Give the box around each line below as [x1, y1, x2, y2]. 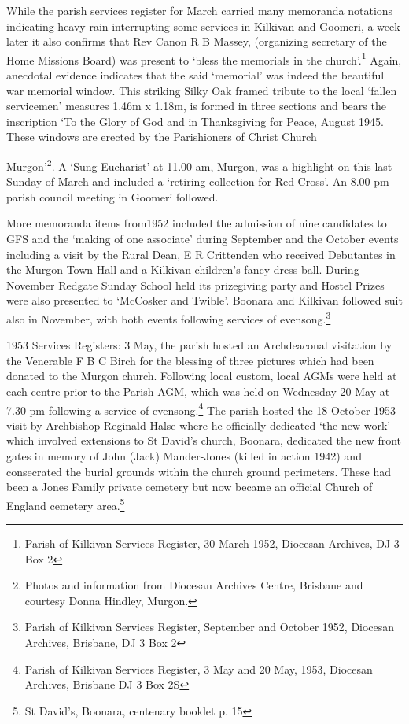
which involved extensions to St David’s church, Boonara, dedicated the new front [6, 432, 402, 449]
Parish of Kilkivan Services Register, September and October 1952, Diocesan [24, 619, 395, 635]
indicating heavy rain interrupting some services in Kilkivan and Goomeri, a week [6, 17, 400, 34]
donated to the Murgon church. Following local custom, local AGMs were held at [6, 368, 397, 384]
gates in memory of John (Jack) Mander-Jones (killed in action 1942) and [6, 448, 362, 464]
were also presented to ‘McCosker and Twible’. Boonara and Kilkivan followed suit [6, 292, 403, 308]
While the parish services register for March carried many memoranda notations [6, 2, 393, 18]
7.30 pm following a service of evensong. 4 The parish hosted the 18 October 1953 [6, 399, 396, 418]
